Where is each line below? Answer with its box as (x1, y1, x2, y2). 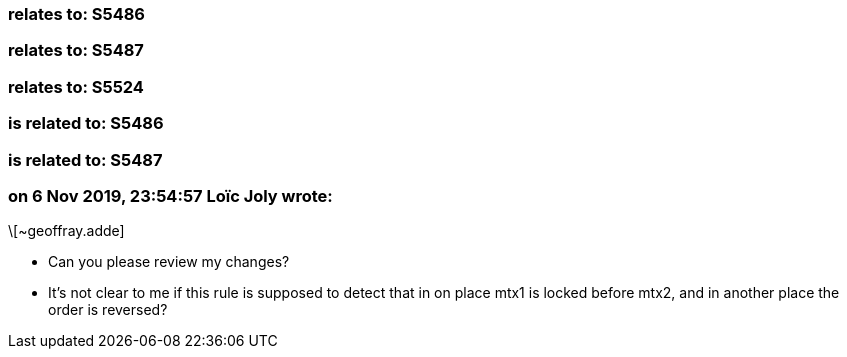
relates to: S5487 (8, 40, 144, 61)
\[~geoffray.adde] (8, 222, 125, 240)
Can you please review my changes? (48, 253, 290, 271)
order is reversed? (48, 301, 168, 319)
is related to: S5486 (8, 113, 164, 134)
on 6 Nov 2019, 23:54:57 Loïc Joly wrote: (8, 185, 333, 206)
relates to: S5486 (8, 4, 145, 24)
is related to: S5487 (8, 149, 163, 170)
